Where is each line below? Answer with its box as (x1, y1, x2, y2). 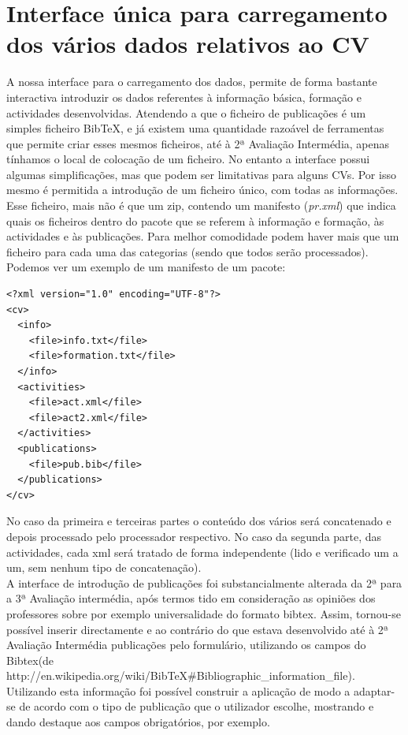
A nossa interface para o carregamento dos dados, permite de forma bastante (6, 73, 377, 90)
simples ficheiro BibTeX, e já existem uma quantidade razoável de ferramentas (6, 120, 384, 136)
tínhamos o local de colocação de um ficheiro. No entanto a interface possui (6, 151, 370, 167)
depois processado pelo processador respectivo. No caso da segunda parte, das (6, 528, 382, 544)
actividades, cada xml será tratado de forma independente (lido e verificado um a (6, 543, 399, 560)
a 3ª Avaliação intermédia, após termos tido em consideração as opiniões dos (6, 590, 376, 606)
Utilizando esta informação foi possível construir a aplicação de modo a (6, 682, 351, 699)
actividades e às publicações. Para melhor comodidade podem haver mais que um (6, 228, 399, 244)
